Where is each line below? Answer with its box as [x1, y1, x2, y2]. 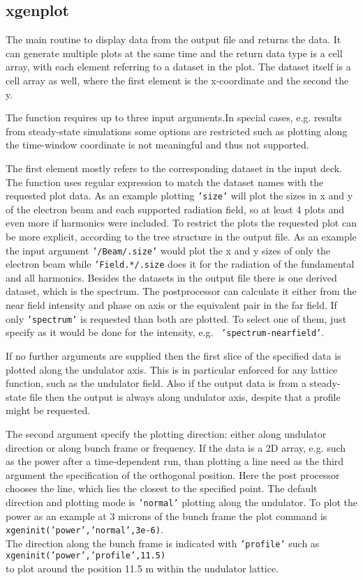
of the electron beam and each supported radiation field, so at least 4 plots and [6, 201, 344, 216]
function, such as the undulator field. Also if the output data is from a [6, 376, 306, 390]
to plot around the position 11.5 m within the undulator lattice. [6, 561, 279, 576]
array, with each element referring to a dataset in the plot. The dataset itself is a [6, 59, 351, 74]
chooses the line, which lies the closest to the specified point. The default [6, 481, 318, 496]
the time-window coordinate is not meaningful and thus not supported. [6, 137, 309, 152]
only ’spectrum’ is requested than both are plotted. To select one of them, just [6, 311, 347, 326]
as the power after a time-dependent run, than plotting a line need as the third [6, 454, 344, 468]
